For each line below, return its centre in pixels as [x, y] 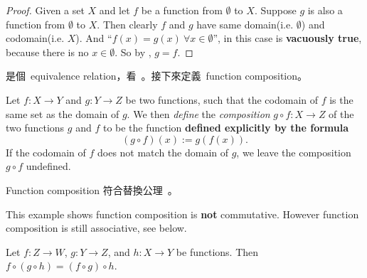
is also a [325, 10]
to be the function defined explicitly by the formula [226, 128]
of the [341, 113]
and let [115, 10]
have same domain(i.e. [245, 24]
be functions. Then [217, 251]
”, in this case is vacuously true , [287, 38]
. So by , [133, 52]
